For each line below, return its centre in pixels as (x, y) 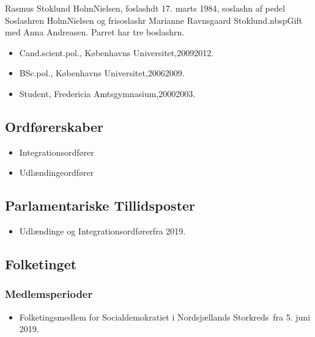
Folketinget (41, 264)
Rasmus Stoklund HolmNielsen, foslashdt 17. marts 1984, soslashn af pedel (145, 8)
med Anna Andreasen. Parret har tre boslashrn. (95, 32)
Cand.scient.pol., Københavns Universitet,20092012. (117, 52)
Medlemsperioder (49, 294)
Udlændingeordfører (57, 172)
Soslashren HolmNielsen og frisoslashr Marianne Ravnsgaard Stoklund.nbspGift (154, 20)
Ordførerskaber (54, 126)
